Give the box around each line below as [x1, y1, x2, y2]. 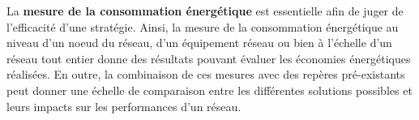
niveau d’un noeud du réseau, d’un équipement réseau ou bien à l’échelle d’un [6, 34, 392, 51]
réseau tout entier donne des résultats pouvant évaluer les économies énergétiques [6, 49, 411, 66]
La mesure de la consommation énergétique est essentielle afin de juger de [6, 2, 404, 19]
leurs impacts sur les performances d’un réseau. [6, 97, 242, 114]
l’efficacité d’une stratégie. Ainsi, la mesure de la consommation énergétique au [6, 18, 399, 35]
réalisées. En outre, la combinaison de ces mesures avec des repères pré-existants [6, 66, 405, 83]
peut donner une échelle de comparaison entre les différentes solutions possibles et [6, 81, 413, 98]
